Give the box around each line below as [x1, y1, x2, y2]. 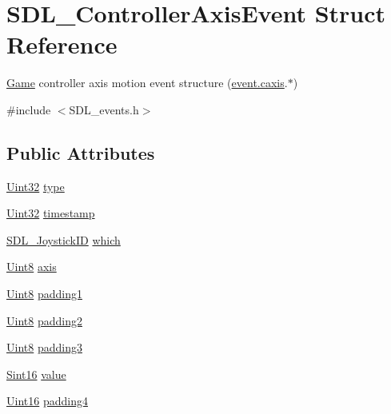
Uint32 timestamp [6, 205, 95, 221]
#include [6, 101, 51, 117]
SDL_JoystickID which [6, 231, 121, 248]
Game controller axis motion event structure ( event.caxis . [6, 74, 288, 91]
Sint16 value [6, 365, 66, 382]
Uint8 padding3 [6, 339, 82, 356]
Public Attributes [6, 140, 155, 165]
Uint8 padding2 [6, 312, 82, 328]
